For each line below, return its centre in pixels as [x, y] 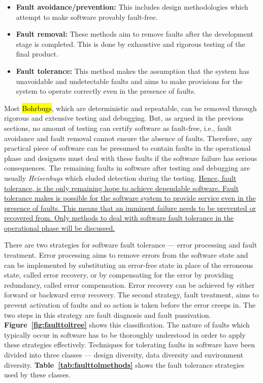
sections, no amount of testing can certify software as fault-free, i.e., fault [118, 128]
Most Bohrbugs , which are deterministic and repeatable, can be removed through [130, 108]
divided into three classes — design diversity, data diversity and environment [124, 354]
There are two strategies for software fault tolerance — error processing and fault [131, 245]
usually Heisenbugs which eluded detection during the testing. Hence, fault [120, 177]
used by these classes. [38, 375]
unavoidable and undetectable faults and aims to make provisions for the [129, 81]
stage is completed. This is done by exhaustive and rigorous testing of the [130, 44]
